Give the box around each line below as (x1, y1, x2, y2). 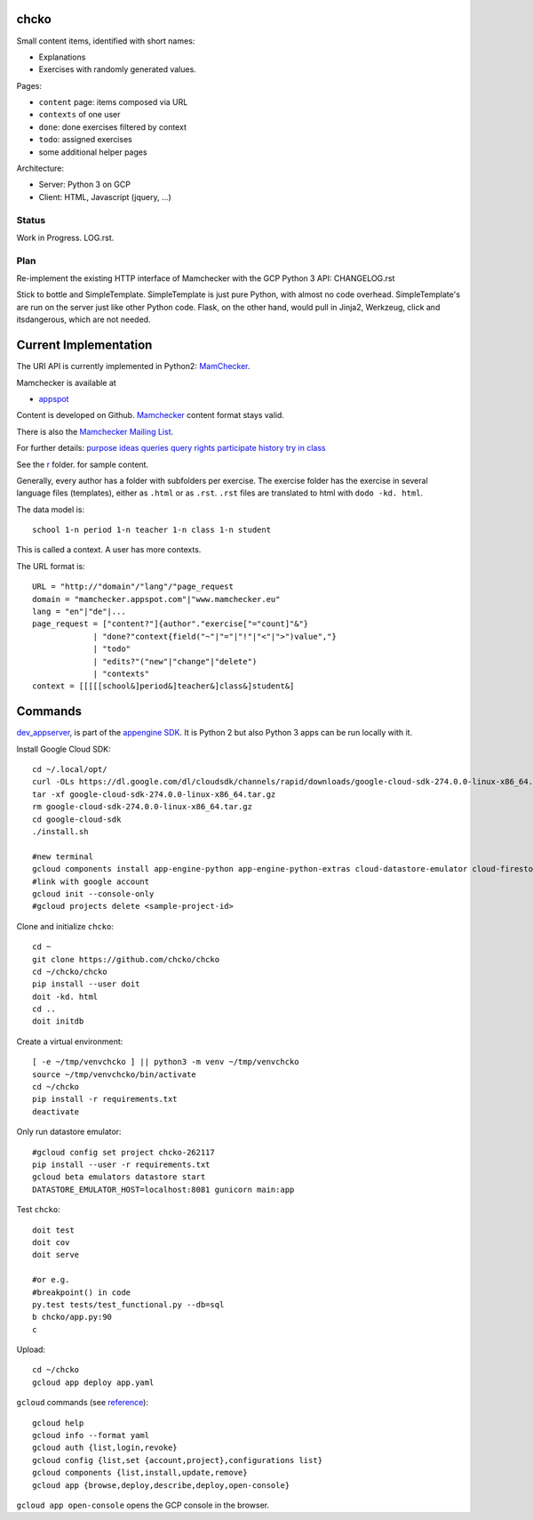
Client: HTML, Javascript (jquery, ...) (38, 191, 172, 202)
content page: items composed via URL (38, 97, 188, 108)
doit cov (32, 1237, 70, 1247)
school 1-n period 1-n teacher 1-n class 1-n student (32, 525, 271, 535)
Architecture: (16, 163, 65, 173)
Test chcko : (16, 1204, 61, 1215)
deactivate (32, 1106, 80, 1116)
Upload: (16, 1344, 46, 1355)
